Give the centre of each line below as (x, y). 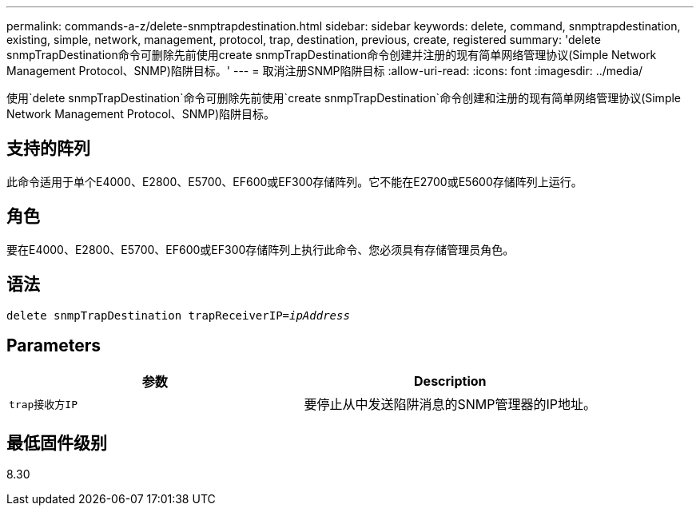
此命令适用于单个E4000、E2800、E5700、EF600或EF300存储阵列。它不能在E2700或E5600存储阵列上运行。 (294, 181)
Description (450, 381)
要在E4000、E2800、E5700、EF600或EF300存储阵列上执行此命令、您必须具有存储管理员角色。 (261, 249)
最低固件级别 (57, 443)
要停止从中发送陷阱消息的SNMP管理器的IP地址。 (450, 405)
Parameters (54, 345)
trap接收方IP (43, 404)
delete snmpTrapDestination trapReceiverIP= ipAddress (178, 315)
